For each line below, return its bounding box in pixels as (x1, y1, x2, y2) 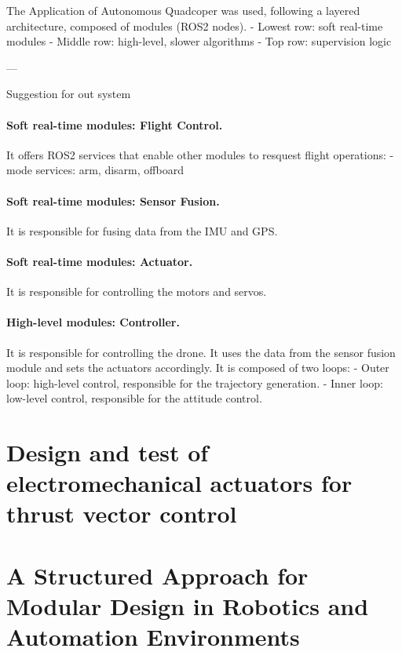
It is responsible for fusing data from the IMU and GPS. (6, 222, 278, 239)
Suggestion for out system (6, 86, 131, 102)
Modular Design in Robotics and (6, 590, 369, 622)
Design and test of (6, 436, 209, 468)
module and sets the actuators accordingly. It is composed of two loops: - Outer (6, 359, 389, 376)
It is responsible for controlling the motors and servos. (6, 283, 267, 300)
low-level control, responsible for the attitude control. (6, 390, 262, 406)
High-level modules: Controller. (6, 314, 180, 330)
